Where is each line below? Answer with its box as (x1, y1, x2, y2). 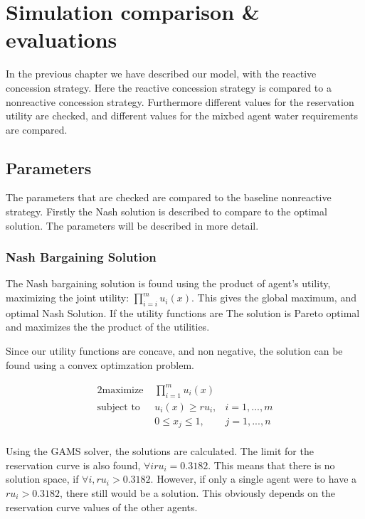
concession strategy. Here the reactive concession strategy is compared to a (6, 80, 332, 95)
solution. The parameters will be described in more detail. (6, 218, 259, 232)
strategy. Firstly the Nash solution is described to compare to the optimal (6, 204, 327, 219)
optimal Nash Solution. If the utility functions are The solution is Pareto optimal (6, 305, 360, 320)
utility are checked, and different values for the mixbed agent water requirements (6, 108, 359, 123)
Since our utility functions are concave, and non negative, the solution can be (6, 343, 343, 358)
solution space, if (6, 471, 79, 486)
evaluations (6, 25, 117, 54)
